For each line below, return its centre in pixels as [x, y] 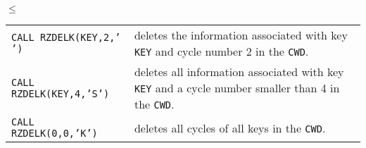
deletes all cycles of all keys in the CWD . [230, 128]
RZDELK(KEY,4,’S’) [61, 93]
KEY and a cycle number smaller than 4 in [237, 88]
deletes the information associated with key [241, 35]
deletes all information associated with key [239, 72]
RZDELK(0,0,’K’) [55, 133]
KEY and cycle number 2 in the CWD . [221, 51]
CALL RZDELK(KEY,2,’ [66, 37]
